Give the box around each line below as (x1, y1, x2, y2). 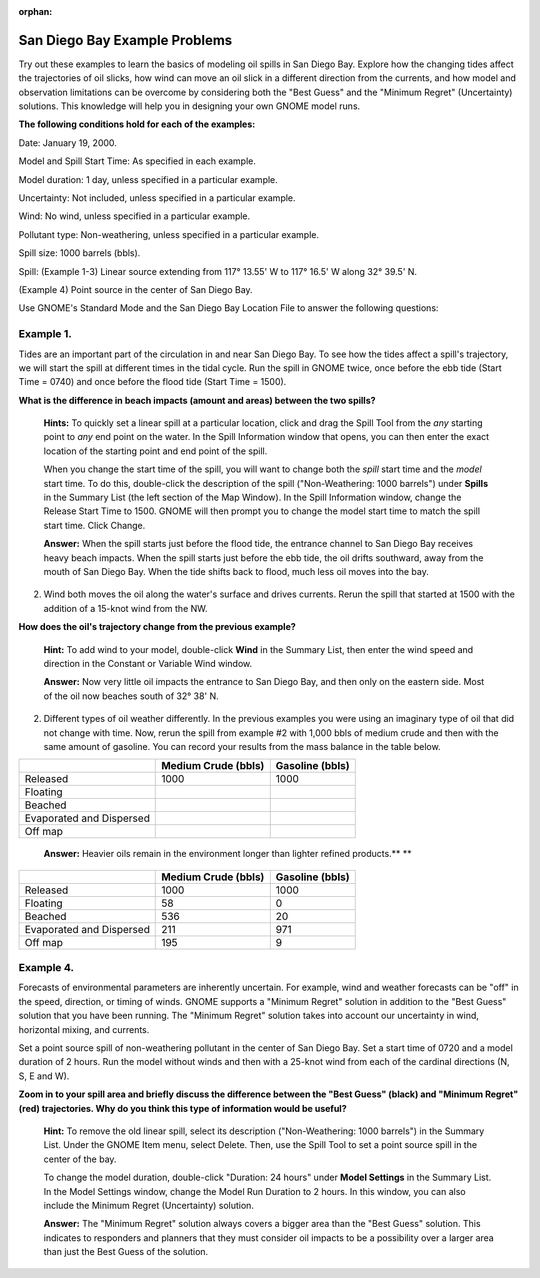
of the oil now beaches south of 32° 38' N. (43, 690, 219, 702)
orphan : (18, 6, 53, 17)
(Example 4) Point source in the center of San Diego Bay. (18, 283, 254, 295)
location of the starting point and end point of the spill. (43, 445, 268, 457)
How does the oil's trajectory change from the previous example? (18, 621, 297, 633)
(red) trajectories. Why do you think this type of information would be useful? (18, 1102, 347, 1114)
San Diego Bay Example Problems (18, 31, 233, 49)
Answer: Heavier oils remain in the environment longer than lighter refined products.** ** (43, 848, 412, 860)
